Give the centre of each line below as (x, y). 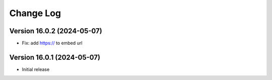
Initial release (36, 69)
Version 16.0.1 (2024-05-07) (55, 57)
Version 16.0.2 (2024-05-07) (56, 31)
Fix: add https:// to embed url (52, 43)
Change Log (35, 13)
